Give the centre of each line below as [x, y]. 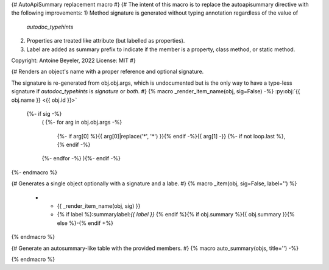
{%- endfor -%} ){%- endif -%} [81, 158]
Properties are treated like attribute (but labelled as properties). [106, 41]
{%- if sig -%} [44, 113]
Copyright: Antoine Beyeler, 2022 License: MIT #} [74, 60]
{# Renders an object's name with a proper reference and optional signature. [108, 72]
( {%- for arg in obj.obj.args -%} [82, 123]
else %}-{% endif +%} [85, 223]
